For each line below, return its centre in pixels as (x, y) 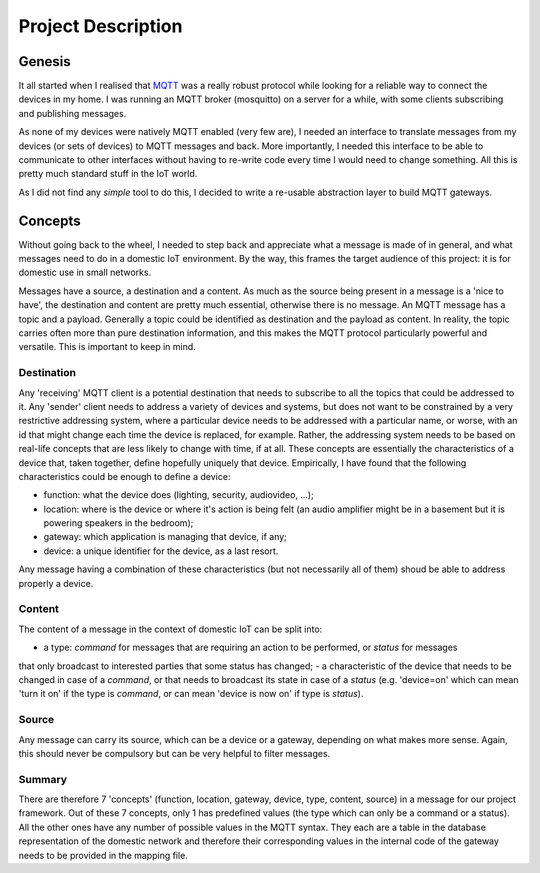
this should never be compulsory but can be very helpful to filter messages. (174, 753)
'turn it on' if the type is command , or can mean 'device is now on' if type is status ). (191, 694)
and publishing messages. (72, 113)
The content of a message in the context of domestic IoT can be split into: (170, 629)
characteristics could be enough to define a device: (124, 476)
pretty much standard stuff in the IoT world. (108, 174)
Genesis (45, 61)
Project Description (100, 26)
